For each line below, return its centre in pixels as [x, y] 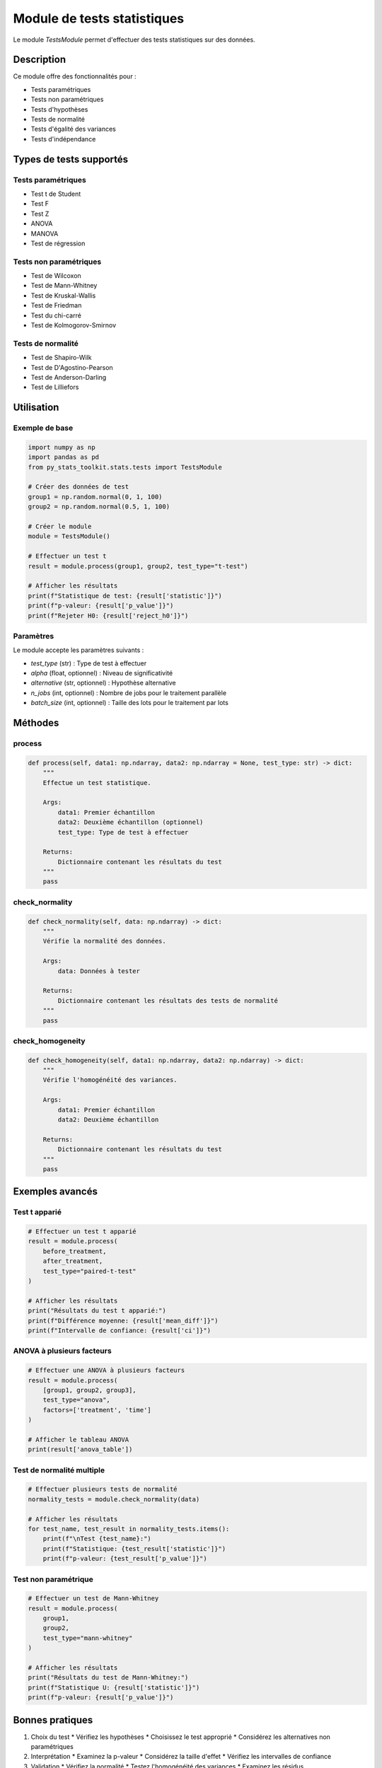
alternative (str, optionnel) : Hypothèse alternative [103, 683]
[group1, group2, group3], [90, 1390]
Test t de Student [56, 194]
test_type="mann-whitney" [88, 1638]
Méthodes [36, 723]
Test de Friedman [56, 306]
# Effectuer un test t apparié [82, 1232]
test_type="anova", [77, 1400]
